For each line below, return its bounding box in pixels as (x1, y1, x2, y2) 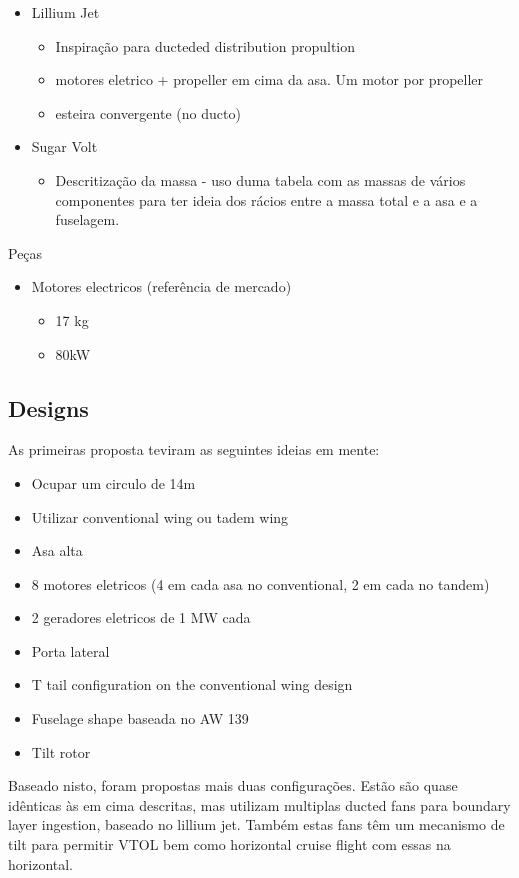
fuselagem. (55, 209, 120, 230)
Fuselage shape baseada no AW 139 (31, 708, 249, 729)
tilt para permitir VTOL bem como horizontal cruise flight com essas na (8, 834, 451, 855)
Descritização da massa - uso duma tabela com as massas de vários (55, 169, 466, 190)
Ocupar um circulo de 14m (31, 472, 196, 493)
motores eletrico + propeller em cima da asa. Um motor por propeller (55, 69, 484, 90)
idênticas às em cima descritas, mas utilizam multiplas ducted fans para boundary (8, 794, 511, 815)
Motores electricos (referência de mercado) (31, 276, 292, 297)
